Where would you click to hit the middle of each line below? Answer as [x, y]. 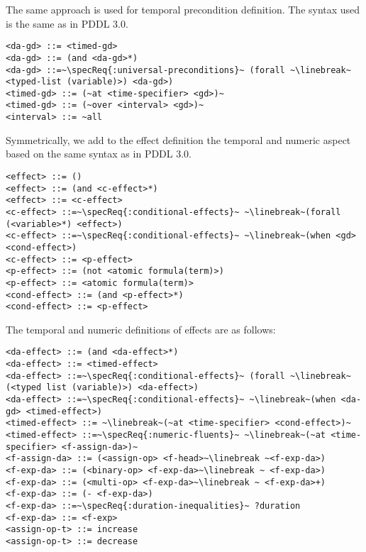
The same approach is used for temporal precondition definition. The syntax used [183, 9]
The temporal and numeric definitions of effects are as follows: [141, 329]
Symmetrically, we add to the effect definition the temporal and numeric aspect [178, 139]
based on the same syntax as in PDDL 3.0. [99, 154]
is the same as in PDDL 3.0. [67, 23]
